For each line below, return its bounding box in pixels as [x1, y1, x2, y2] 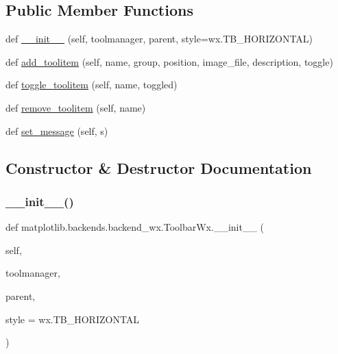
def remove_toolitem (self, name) [5, 100, 146, 114]
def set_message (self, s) [5, 123, 108, 138]
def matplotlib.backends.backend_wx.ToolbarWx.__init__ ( [5, 220, 265, 234]
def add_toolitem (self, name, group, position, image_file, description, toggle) [5, 54, 333, 68]
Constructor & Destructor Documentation [5, 157, 312, 178]
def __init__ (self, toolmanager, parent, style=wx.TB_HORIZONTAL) [5, 31, 313, 46]
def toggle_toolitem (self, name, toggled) [5, 77, 178, 92]
